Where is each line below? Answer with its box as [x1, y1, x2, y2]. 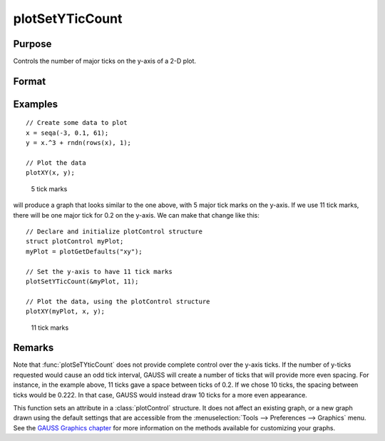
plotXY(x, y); [26, 168, 75, 177]
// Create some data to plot [26, 118, 128, 127]
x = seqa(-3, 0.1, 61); [26, 128, 109, 137]
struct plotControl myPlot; [26, 238, 124, 245]
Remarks [13, 342, 54, 354]
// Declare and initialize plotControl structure [26, 228, 203, 235]
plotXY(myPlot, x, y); [26, 308, 106, 315]
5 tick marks [31, 184, 68, 193]
